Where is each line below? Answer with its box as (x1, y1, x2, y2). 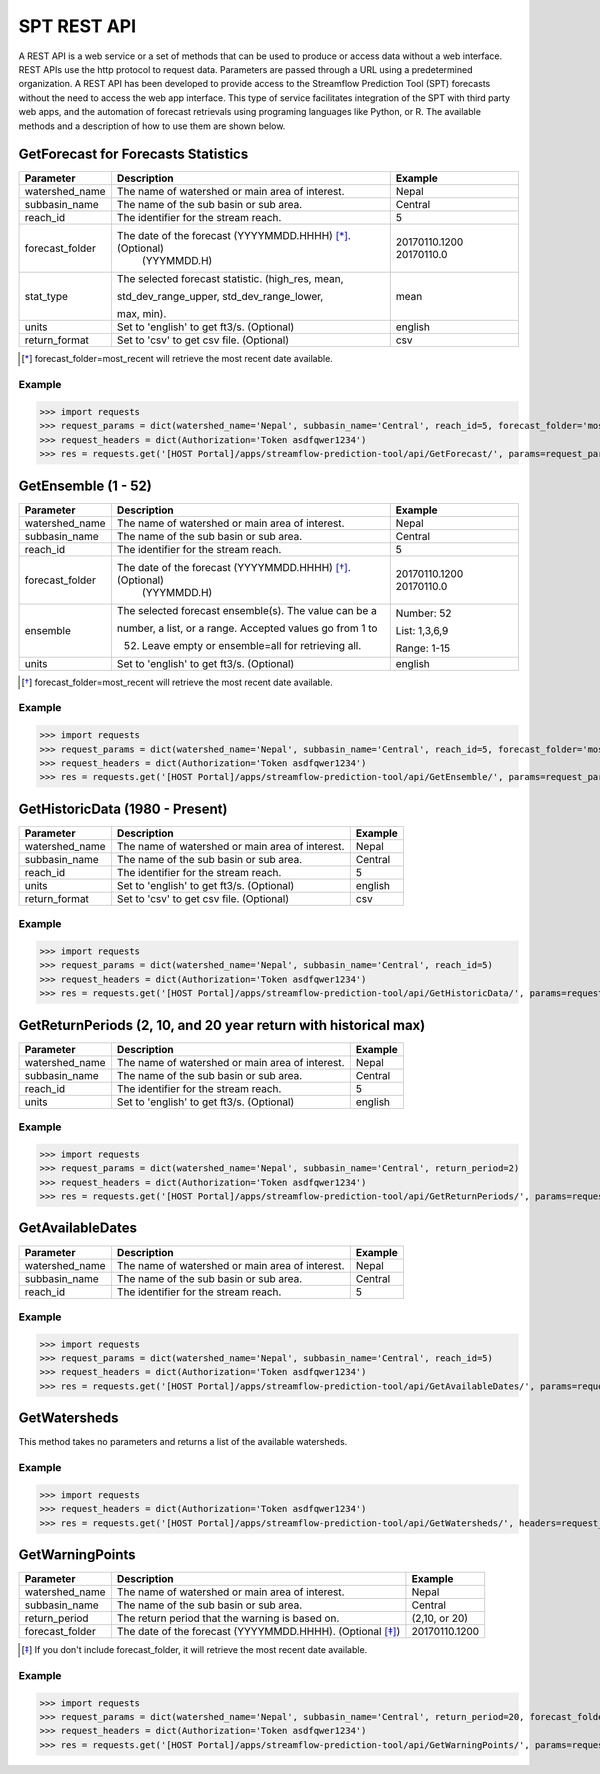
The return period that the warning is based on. (116, 1611, 340, 1625)
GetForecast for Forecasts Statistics (18, 146, 249, 163)
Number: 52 (395, 606, 452, 620)
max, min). (116, 307, 167, 321)
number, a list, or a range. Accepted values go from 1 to (116, 621, 378, 635)
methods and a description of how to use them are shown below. (18, 120, 286, 132)
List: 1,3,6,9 (395, 623, 449, 637)
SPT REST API (18, 15, 137, 37)
